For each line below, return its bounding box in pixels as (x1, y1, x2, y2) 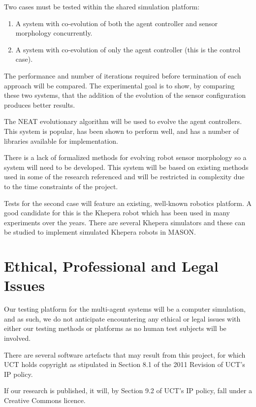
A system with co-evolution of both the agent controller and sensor (15, 18, 218, 28)
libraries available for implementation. (4, 135, 118, 146)
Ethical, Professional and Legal (4, 256, 219, 276)
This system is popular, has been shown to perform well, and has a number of (4, 125, 239, 136)
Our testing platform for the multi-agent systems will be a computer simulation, (4, 304, 246, 314)
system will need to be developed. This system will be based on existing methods (4, 162, 249, 172)
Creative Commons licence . (4, 395, 86, 405)
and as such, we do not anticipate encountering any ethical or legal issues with (4, 313, 241, 324)
